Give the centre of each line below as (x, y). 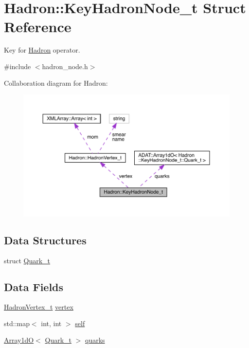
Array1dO (19, 339)
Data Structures (45, 240)
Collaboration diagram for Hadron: (56, 82)
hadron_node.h (65, 66)
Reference (38, 27)
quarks (95, 339)
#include (18, 66)
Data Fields (34, 286)
